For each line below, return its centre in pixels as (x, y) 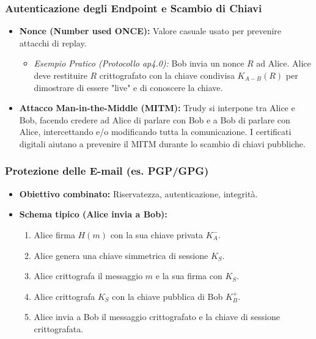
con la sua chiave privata (157, 234)
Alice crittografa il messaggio (88, 276)
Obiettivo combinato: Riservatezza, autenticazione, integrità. (138, 193)
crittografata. (59, 328)
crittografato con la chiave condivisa (167, 75)
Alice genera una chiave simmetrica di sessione (121, 255)
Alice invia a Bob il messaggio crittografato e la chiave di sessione (157, 317)
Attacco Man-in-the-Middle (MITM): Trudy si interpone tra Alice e (157, 108)
